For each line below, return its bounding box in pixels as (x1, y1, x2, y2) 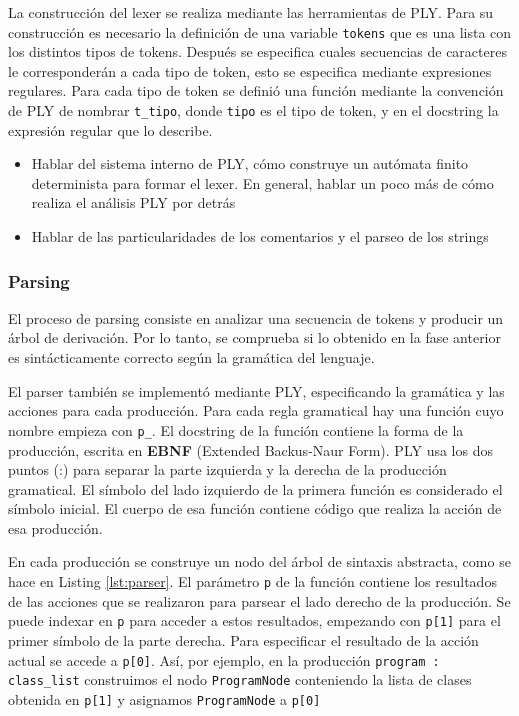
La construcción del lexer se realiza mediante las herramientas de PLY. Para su (8, 2, 494, 22)
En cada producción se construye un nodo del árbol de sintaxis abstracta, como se (8, 551, 511, 572)
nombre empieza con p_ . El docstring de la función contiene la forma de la (8, 419, 464, 440)
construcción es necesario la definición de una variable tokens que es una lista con (8, 21, 512, 42)
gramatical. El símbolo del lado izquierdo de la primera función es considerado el (8, 478, 503, 499)
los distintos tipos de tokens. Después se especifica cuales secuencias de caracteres (8, 41, 507, 62)
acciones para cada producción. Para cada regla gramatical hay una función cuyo (8, 400, 504, 421)
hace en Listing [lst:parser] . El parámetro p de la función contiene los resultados (8, 571, 497, 592)
